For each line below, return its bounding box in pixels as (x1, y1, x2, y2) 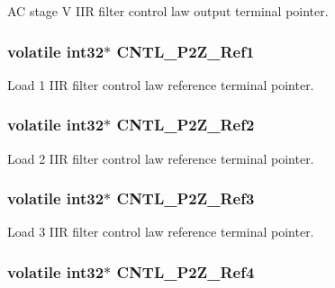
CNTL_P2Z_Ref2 (116, 113, 255, 136)
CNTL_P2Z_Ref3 (116, 187, 255, 210)
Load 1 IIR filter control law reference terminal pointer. (7, 75, 314, 94)
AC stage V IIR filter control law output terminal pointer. (7, 2, 329, 20)
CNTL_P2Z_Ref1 (116, 40, 255, 62)
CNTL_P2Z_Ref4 (116, 260, 255, 283)
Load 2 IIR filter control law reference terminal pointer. (7, 148, 314, 167)
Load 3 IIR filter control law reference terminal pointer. (7, 222, 314, 241)
